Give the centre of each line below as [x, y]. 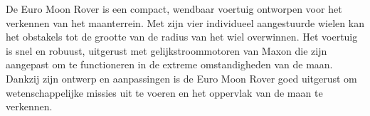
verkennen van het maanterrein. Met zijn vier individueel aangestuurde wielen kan [185, 22]
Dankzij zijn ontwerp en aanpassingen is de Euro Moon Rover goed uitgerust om [181, 78]
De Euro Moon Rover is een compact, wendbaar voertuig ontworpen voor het [174, 9]
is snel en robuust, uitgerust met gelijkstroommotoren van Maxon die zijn [166, 50]
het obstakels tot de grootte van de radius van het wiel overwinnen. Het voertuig [182, 37]
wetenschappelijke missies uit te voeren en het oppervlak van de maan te [164, 92]
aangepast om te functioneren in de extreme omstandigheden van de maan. [169, 64]
